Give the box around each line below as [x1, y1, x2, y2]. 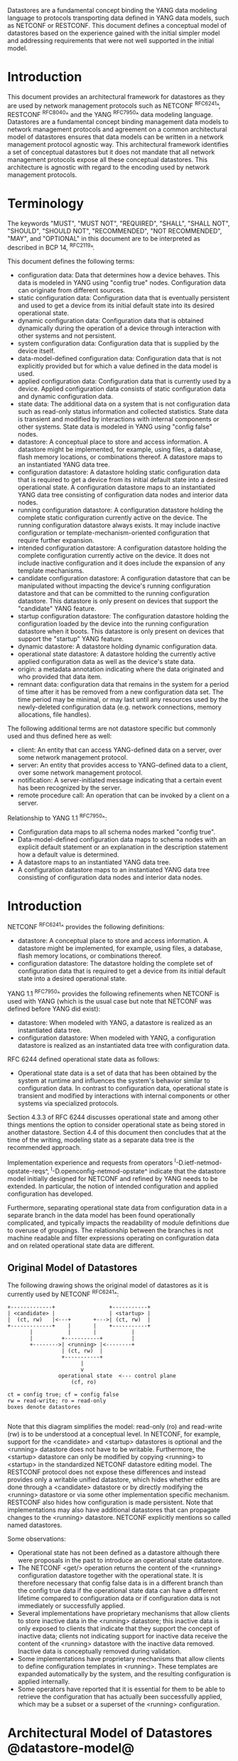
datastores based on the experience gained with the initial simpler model [7, 29, 220, 37]
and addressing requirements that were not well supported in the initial [7, 36, 215, 45]
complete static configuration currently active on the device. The [17, 513, 208, 521]
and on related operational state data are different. [7, 1241, 155, 1250]
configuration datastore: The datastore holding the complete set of [17, 959, 213, 968]
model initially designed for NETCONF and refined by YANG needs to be [7, 1175, 218, 1183]
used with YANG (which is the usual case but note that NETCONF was [7, 996, 212, 1005]
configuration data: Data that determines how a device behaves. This [17, 270, 220, 279]
